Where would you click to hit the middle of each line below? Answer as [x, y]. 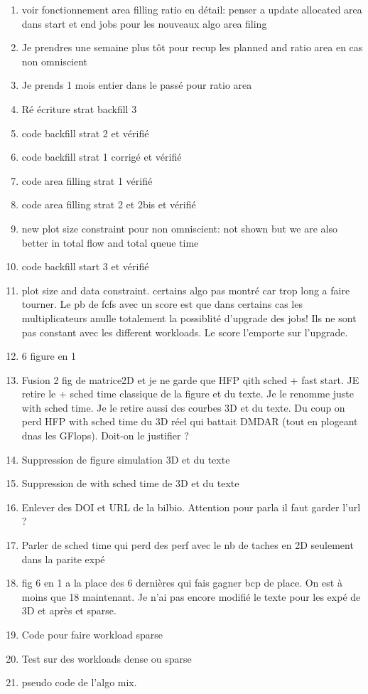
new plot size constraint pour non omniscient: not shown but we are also [180, 228]
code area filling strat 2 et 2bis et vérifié [109, 204]
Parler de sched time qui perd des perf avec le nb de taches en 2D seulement [188, 545]
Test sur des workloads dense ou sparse [107, 658]
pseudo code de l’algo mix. [79, 682]
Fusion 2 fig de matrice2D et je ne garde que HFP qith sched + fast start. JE [190, 379]
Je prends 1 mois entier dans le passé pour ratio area [137, 85]
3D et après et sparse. [69, 610]
